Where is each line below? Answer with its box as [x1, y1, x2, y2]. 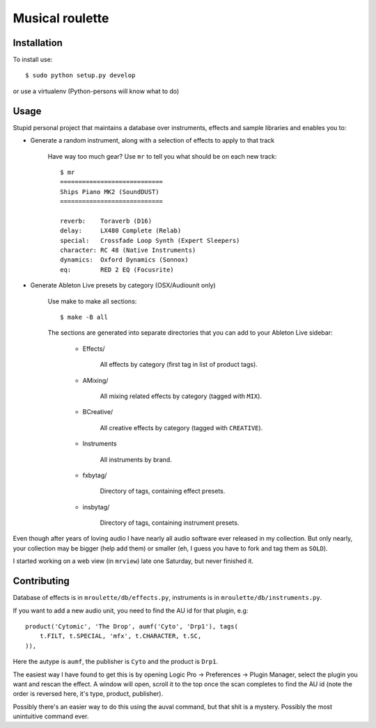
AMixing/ [82, 376, 109, 384]
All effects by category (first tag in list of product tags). [100, 361, 258, 369]
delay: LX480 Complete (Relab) [60, 227, 182, 235]
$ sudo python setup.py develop [25, 72, 136, 79]
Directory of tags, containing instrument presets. [100, 519, 240, 527]
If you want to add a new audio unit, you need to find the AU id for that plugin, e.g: [13, 606, 249, 615]
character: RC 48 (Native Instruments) [60, 246, 196, 254]
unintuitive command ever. [13, 712, 89, 720]
